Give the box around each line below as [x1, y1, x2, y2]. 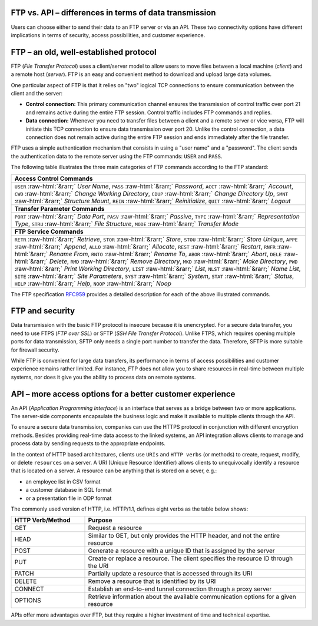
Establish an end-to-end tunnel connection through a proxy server [88, 585, 272, 593]
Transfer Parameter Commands [14, 204, 105, 213]
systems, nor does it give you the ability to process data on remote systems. [11, 373, 196, 380]
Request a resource [88, 524, 143, 532]
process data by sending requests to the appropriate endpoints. [11, 440, 166, 447]
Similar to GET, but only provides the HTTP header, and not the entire [88, 532, 280, 540]
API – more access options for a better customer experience [11, 389, 236, 399]
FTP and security [11, 306, 75, 316]
